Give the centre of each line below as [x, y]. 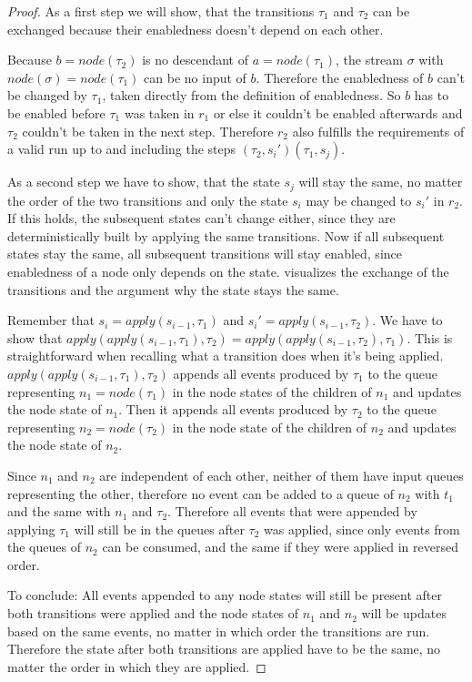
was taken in [159, 112]
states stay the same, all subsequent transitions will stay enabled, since [205, 254]
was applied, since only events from [362, 529]
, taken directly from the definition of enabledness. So [251, 95]
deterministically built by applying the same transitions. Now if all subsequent [226, 235]
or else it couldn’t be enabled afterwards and [338, 112]
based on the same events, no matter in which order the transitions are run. [219, 631]
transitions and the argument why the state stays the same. [173, 289]
